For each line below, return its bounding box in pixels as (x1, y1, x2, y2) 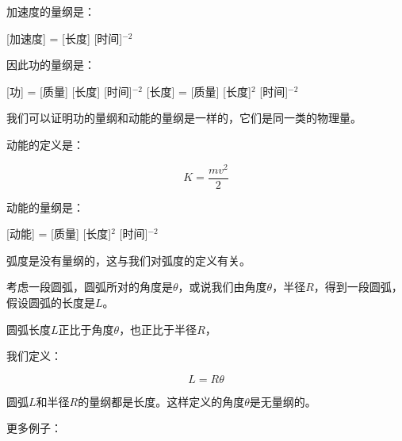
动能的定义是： (6, 136, 84, 152)
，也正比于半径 (119, 320, 197, 337)
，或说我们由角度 (178, 278, 267, 295)
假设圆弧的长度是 (6, 294, 95, 311)
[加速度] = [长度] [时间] (6, 29, 123, 46)
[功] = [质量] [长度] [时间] (6, 82, 132, 99)
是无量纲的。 (249, 393, 316, 409)
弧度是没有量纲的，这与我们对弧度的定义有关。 (6, 251, 251, 268)
